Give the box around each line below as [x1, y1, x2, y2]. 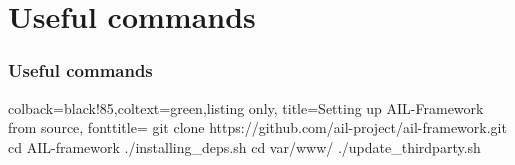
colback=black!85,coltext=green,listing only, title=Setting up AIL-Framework [8, 97, 484, 118]
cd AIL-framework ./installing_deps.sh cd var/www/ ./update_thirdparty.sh [8, 136, 481, 157]
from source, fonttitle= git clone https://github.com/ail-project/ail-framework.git [8, 117, 507, 138]
